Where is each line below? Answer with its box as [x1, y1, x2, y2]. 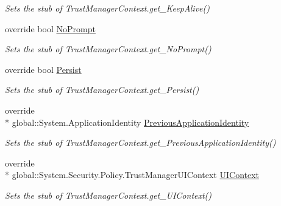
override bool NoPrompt [5, 22, 96, 35]
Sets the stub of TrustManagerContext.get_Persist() [5, 83, 199, 96]
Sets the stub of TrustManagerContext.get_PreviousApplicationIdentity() [5, 136, 276, 149]
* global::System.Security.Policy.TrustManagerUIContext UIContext [5, 168, 260, 181]
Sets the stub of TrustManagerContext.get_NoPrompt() [5, 43, 212, 55]
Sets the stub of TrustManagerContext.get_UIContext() [5, 188, 212, 201]
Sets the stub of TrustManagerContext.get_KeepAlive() [5, 2, 210, 14]
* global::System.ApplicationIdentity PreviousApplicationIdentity [5, 115, 249, 128]
